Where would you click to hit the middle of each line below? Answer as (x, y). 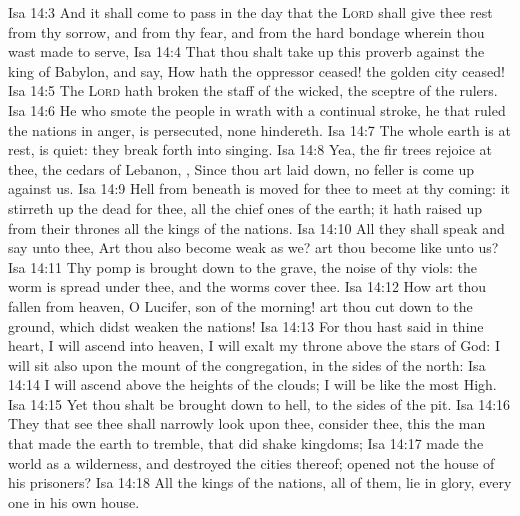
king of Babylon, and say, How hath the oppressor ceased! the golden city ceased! (256, 70)
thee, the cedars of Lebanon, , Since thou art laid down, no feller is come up (241, 168)
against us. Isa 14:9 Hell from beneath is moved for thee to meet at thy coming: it (259, 188)
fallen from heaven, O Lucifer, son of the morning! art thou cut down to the (240, 305)
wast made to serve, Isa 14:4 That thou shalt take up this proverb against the (246, 51)
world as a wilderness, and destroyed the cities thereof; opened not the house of (251, 462)
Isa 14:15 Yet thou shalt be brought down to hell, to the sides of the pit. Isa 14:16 (259, 403)
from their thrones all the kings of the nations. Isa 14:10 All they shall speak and (256, 227)
